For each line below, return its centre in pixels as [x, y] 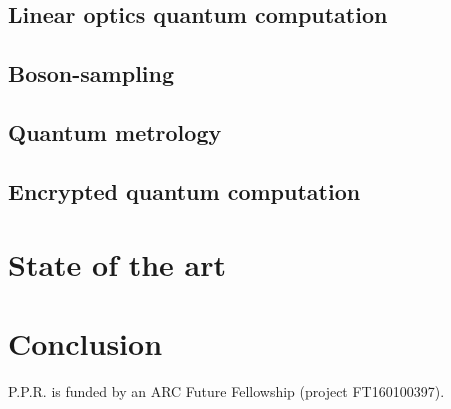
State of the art [117, 264]
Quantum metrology [115, 131]
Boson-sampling [91, 73]
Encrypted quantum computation [184, 190]
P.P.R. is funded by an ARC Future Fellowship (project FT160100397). [226, 390]
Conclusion [85, 342]
